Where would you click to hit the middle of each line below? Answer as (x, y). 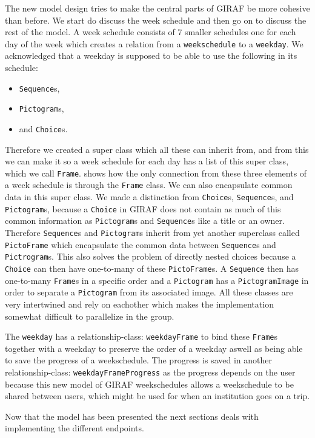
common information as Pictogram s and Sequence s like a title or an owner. (145, 221)
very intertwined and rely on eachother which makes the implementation (139, 304)
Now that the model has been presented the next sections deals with (132, 416)
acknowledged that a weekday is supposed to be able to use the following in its (151, 56)
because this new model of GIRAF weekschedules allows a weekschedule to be (149, 384)
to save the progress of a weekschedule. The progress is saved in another (138, 360)
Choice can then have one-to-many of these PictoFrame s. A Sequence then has (152, 268)
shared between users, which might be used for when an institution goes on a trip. (157, 396)
